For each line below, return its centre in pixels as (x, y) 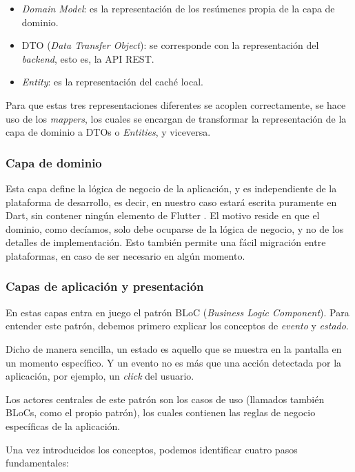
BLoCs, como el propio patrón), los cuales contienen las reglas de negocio (161, 412)
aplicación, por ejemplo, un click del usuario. (100, 376)
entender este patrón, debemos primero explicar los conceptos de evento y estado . (177, 326)
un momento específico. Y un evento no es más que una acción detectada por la (174, 362)
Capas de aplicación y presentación (105, 286)
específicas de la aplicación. (63, 425)
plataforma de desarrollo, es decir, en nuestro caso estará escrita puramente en (171, 202)
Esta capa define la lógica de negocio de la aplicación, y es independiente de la (171, 188)
